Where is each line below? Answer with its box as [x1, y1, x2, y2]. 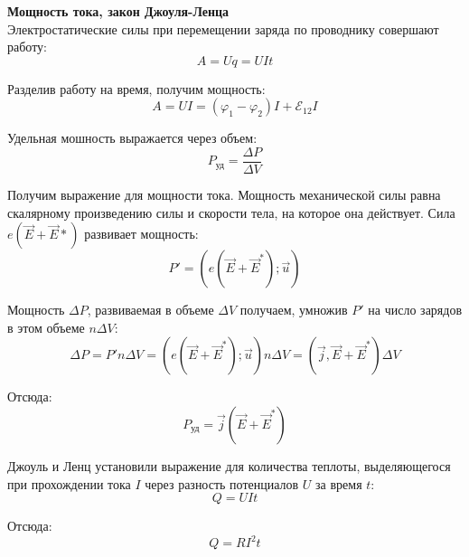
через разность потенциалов [145, 474, 299, 493]
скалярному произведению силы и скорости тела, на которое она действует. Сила [7, 203, 455, 222]
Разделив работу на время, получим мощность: [7, 79, 266, 98]
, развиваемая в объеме [87, 300, 214, 319]
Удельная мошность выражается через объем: [7, 128, 258, 147]
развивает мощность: [84, 224, 199, 243]
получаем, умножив [239, 300, 348, 319]
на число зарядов [368, 300, 463, 319]
